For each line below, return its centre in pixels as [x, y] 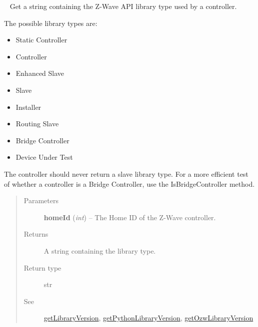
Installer [28, 107]
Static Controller [41, 40]
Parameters [41, 200]
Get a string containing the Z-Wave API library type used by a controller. [123, 6]
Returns [36, 234]
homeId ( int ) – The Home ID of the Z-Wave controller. [130, 217]
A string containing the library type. [100, 250]
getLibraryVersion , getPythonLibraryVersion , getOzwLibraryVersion [148, 318]
